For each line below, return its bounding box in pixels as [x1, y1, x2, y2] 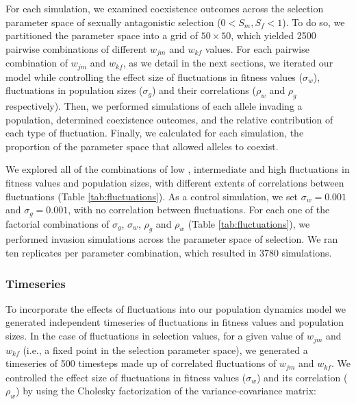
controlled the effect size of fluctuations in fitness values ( [5, 370, 246, 384]
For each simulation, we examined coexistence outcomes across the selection [5, 1, 324, 15]
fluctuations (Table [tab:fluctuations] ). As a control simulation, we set [5, 189, 298, 203]
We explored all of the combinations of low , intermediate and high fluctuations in [5, 162, 350, 176]
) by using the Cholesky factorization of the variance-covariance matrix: [16, 383, 317, 398]
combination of [5, 56, 68, 70]
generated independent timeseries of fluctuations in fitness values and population [5, 315, 344, 329]
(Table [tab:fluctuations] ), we [188, 216, 310, 230]
